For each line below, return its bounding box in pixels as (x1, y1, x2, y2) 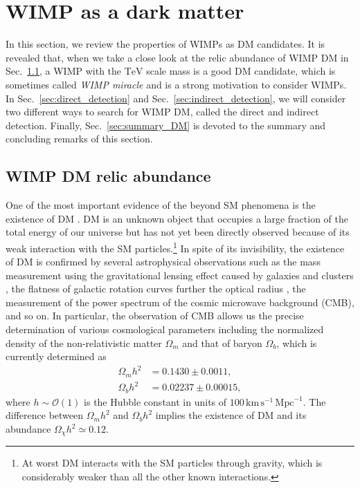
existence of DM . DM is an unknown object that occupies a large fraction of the (6, 211, 348, 225)
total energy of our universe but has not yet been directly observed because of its (6, 225, 350, 239)
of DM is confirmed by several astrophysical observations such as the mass (6, 254, 321, 269)
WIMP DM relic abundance (6, 165, 211, 187)
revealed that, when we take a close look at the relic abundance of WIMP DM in (6, 50, 349, 64)
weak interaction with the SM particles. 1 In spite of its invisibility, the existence (6, 238, 345, 255)
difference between (6, 408, 84, 422)
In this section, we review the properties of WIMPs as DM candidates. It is (6, 37, 325, 51)
